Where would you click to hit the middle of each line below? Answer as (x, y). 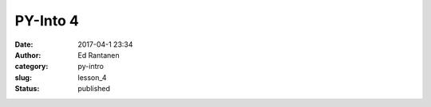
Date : (24, 44)
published (94, 89)
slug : (23, 77)
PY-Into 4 (47, 21)
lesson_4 (92, 77)
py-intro (91, 67)
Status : (27, 89)
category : (32, 67)
